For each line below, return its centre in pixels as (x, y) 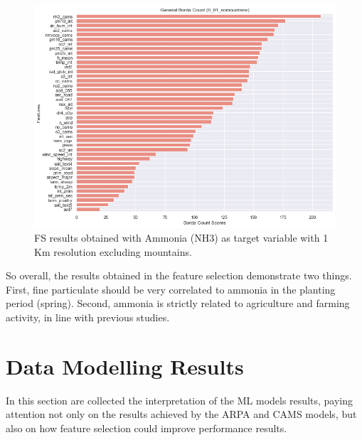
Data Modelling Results (125, 366)
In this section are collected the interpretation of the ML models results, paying (179, 400)
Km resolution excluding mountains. (113, 251)
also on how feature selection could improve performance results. (147, 428)
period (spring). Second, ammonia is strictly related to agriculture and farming (178, 303)
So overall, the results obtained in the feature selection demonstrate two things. (179, 275)
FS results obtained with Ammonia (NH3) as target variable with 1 (181, 237)
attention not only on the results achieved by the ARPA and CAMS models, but (181, 414)
